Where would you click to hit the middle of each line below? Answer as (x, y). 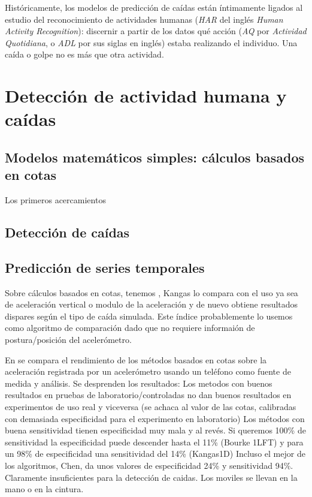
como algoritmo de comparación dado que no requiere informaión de (130, 328)
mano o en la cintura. (44, 489)
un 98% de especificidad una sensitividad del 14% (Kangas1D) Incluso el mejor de (155, 454)
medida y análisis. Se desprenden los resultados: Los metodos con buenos (139, 383)
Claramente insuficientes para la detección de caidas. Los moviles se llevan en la (151, 477)
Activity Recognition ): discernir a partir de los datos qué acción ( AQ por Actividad (156, 31)
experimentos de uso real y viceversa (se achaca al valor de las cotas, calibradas (151, 407)
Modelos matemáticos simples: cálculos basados (155, 157)
